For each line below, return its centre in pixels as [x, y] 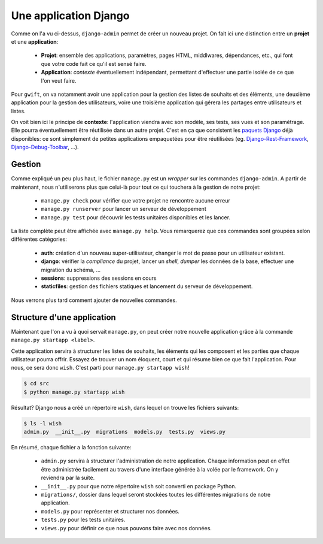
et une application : [35, 41]
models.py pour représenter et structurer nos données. [110, 511]
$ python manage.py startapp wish [74, 392]
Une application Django [70, 16]
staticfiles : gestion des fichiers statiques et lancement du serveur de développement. [147, 286]
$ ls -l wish [43, 423]
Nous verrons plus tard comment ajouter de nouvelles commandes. [94, 300]
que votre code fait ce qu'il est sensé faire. [94, 64]
